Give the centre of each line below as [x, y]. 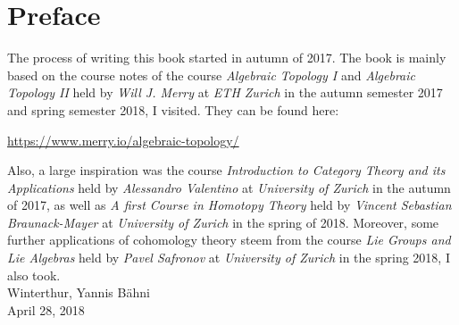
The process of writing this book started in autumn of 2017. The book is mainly [227, 58]
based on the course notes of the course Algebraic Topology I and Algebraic [211, 75]
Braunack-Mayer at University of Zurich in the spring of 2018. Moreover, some [223, 222]
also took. [34, 275]
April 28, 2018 [46, 309]
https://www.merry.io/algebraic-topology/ [123, 140]
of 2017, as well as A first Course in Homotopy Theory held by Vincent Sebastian [229, 205]
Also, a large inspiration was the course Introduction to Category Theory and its [226, 170]
